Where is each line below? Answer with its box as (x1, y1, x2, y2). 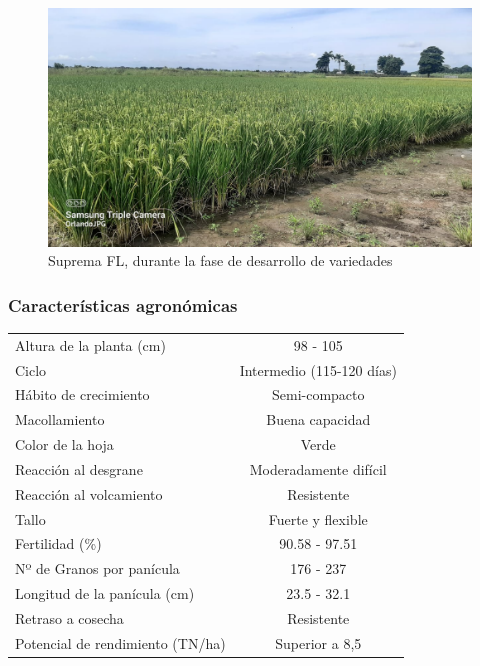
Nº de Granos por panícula (15, 558, 180, 579)
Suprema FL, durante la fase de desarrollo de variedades (48, 250, 393, 271)
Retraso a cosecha (15, 607, 124, 628)
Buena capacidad (266, 409, 371, 430)
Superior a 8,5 (275, 632, 362, 653)
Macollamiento (15, 409, 105, 430)
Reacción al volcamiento (15, 483, 163, 504)
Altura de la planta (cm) (15, 334, 166, 355)
